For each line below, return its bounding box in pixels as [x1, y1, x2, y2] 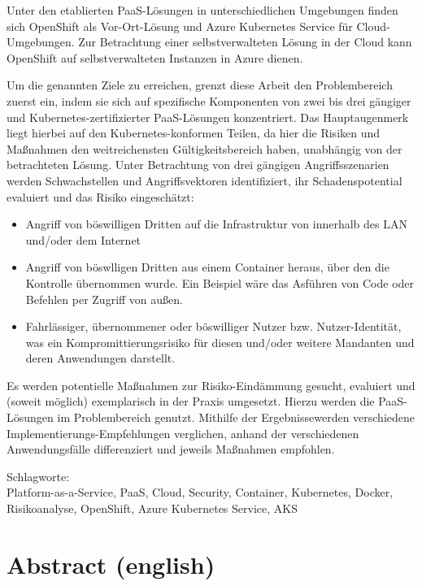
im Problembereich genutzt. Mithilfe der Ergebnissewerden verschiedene [57, 409, 415, 426]
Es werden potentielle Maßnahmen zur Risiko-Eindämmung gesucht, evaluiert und [7, 376, 415, 393]
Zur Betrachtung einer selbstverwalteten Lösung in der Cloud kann [78, 33, 412, 50]
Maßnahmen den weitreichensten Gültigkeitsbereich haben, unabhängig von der [7, 140, 402, 157]
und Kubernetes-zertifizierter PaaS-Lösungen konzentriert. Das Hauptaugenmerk [7, 108, 409, 125]
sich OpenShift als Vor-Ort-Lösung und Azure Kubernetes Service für [7, 17, 353, 34]
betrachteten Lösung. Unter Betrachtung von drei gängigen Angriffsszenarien [7, 156, 389, 173]
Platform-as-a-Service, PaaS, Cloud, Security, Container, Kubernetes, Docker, [7, 484, 394, 501]
